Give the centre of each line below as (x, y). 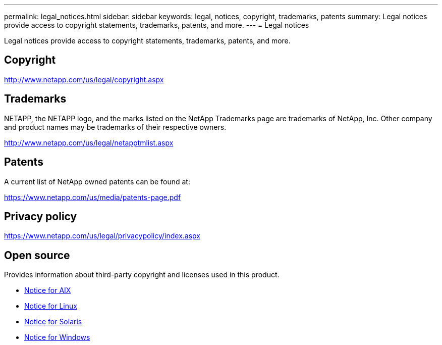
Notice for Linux (51, 306)
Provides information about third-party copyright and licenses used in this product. (142, 275)
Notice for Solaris (53, 322)
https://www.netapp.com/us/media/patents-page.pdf (93, 197)
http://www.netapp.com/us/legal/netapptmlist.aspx (89, 142)
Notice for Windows (57, 337)
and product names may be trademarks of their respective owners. (115, 127)
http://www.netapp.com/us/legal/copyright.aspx (84, 79)
